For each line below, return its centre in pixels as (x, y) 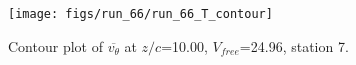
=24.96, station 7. (294, 45)
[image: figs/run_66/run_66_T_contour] (140, 14)
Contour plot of (55, 45)
